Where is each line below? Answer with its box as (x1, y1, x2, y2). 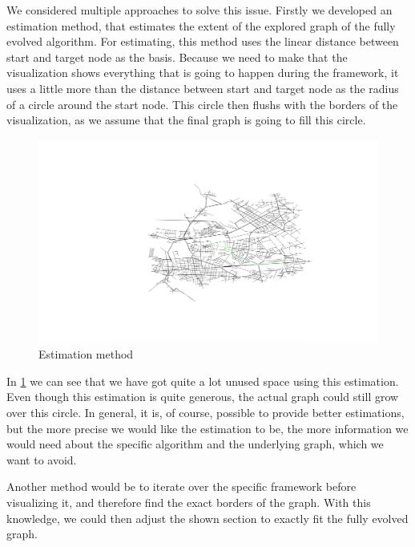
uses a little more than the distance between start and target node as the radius (6, 79, 399, 96)
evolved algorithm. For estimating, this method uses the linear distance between (6, 33, 399, 50)
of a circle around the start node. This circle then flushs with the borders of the (6, 95, 398, 112)
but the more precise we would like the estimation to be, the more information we (6, 419, 409, 436)
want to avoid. (6, 451, 77, 468)
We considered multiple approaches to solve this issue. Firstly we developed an (6, 2, 393, 18)
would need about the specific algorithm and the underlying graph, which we (6, 436, 384, 452)
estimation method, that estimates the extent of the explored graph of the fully (6, 17, 396, 34)
